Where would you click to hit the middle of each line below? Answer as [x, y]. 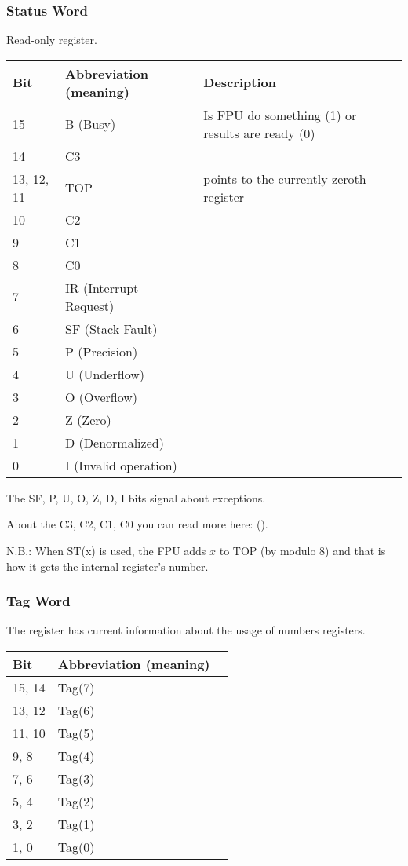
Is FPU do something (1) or [280, 115]
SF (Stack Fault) [111, 328]
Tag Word [38, 601]
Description [240, 82]
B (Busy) [91, 124]
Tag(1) [76, 824]
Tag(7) [76, 687]
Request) [90, 305]
